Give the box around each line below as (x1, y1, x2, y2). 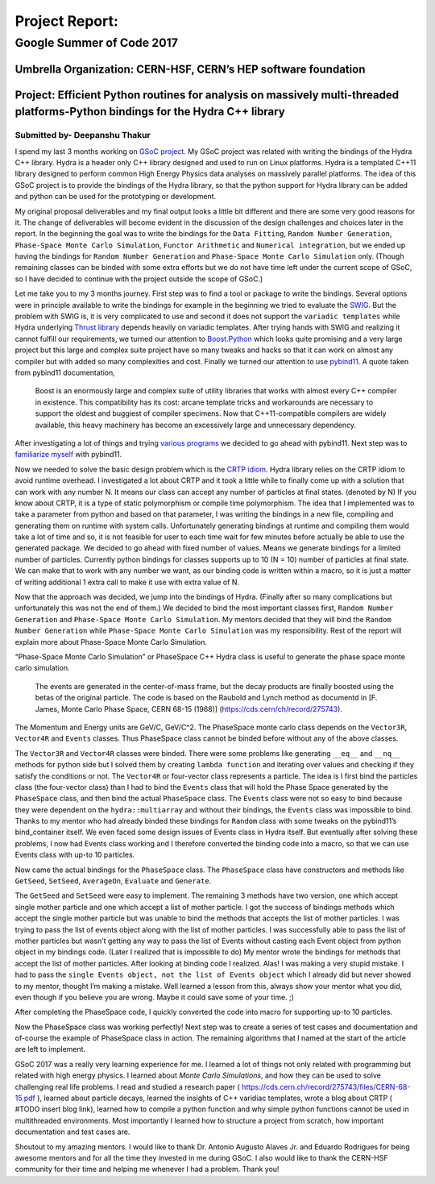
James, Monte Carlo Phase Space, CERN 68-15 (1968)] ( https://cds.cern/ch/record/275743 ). (35, 704, 342, 713)
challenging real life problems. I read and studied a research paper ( (14, 1082, 241, 1091)
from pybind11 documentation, (14, 368, 116, 377)
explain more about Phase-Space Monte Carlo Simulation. (14, 637, 208, 646)
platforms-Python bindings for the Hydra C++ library (14, 105, 285, 118)
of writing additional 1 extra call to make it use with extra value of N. (14, 577, 240, 587)
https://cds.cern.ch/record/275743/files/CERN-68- (242, 1082, 411, 1091)
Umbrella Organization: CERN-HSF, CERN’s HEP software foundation (14, 62, 366, 76)
